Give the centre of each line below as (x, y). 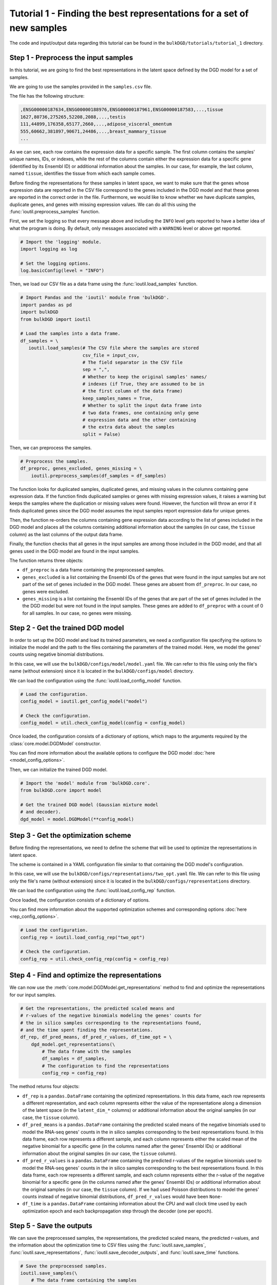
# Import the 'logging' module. (61, 242)
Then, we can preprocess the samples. (51, 448)
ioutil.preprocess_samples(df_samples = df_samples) (99, 476)
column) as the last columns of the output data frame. (66, 534)
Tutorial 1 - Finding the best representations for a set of (129, 13)
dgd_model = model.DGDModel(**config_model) (77, 819)
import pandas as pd (46, 305)
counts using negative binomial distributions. (57, 654)
